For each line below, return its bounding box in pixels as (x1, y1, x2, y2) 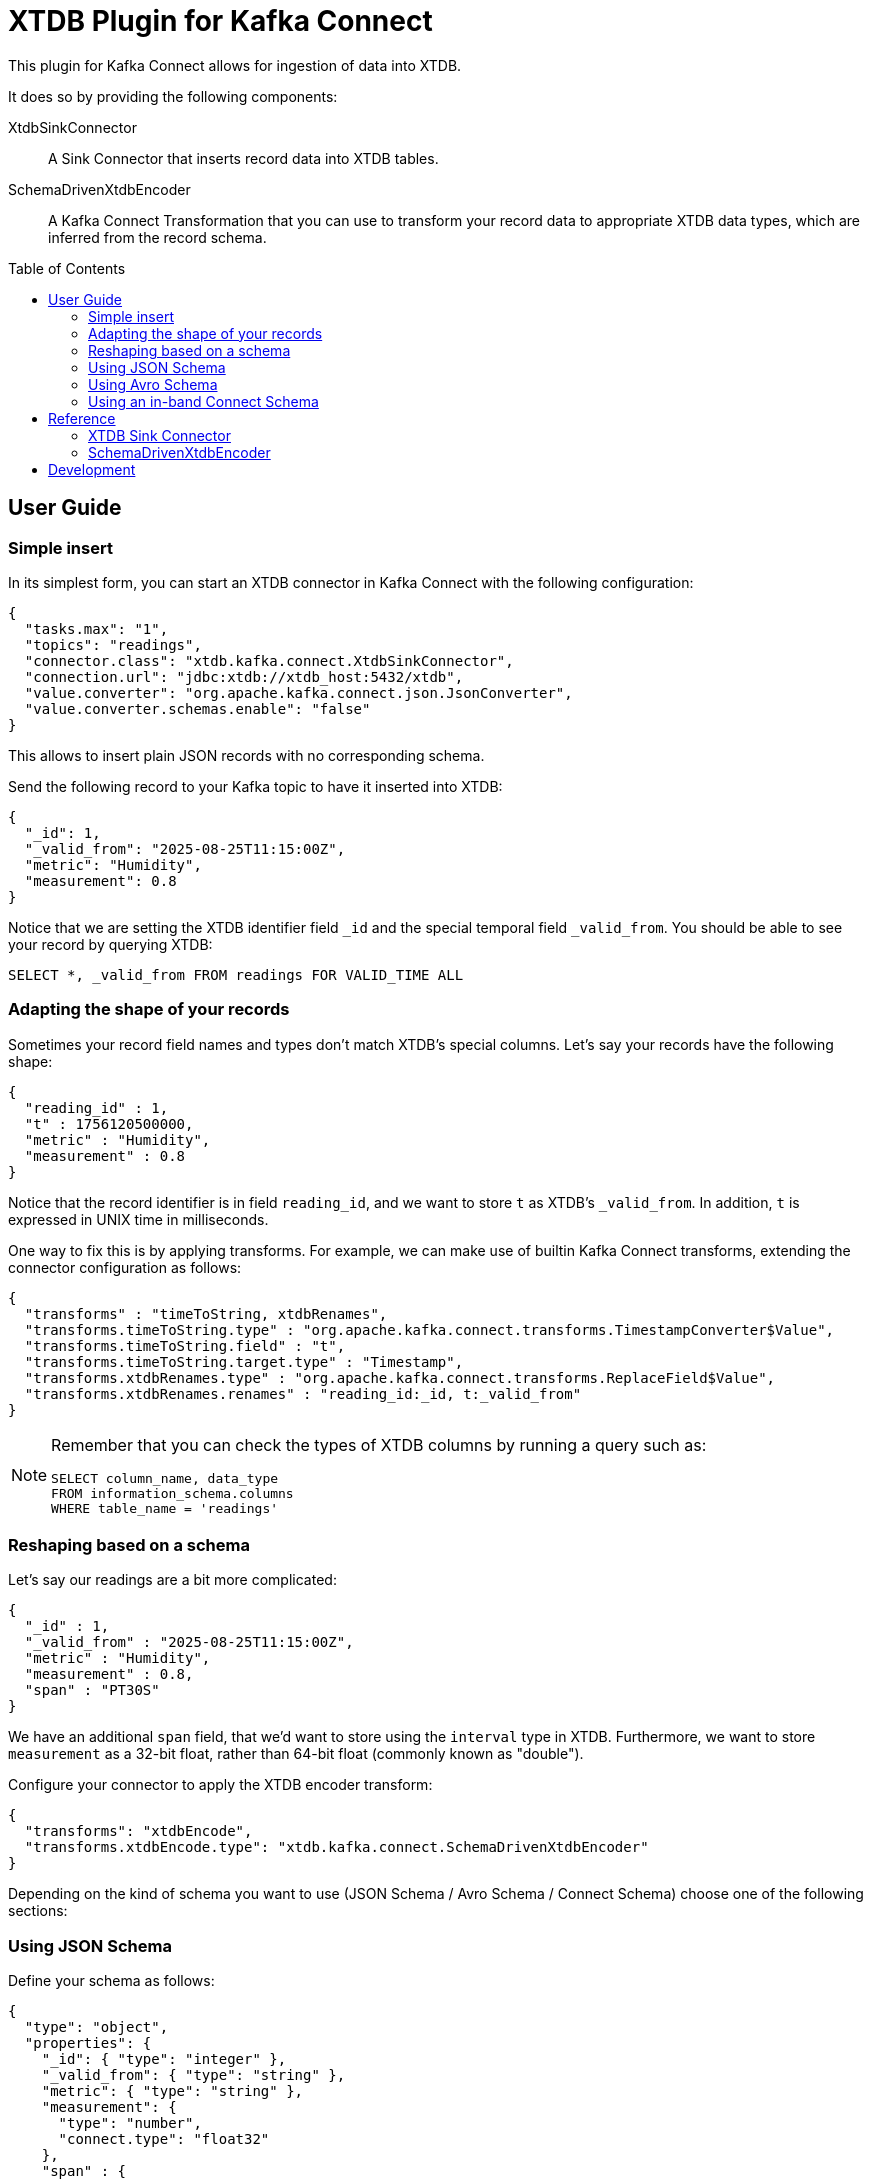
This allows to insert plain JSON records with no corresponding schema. (8, 746, 485, 764)
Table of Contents (8, 259, 126, 277)
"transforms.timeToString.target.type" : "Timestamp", (24, 1353, 464, 1370)
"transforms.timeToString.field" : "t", (24, 1337, 346, 1354)
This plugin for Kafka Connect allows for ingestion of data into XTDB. (8, 56, 462, 74)
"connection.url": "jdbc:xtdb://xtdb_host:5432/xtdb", (24, 668, 464, 685)
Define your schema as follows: (8, 1972, 215, 1990)
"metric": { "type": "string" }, (41, 2083, 304, 2100)
